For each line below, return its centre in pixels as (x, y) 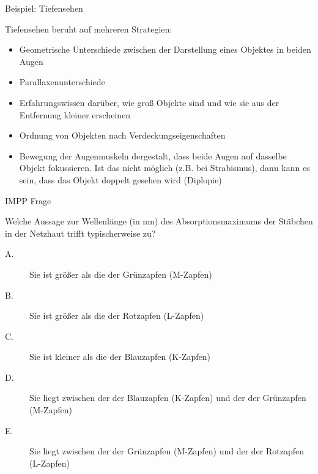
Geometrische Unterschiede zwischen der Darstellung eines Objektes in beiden (165, 49)
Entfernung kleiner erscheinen (75, 114)
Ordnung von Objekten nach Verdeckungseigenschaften (122, 135)
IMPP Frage (28, 200)
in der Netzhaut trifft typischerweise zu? (80, 233)
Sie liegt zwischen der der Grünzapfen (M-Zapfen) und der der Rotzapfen (167, 451)
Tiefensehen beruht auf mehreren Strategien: (89, 29)
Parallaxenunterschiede (62, 82)
